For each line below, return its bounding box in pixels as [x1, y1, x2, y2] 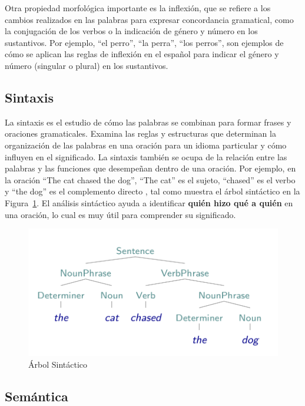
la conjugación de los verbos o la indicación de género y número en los [5, 25, 258, 37]
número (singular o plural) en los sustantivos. [5, 59, 168, 71]
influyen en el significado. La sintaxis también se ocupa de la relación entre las [5, 150, 287, 163]
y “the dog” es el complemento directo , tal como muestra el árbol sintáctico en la [5, 185, 300, 197]
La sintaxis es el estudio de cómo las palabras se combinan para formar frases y [5, 115, 291, 128]
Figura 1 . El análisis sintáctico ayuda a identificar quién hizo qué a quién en [5, 196, 293, 209]
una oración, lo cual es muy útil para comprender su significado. [5, 208, 236, 220]
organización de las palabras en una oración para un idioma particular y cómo [5, 138, 287, 151]
